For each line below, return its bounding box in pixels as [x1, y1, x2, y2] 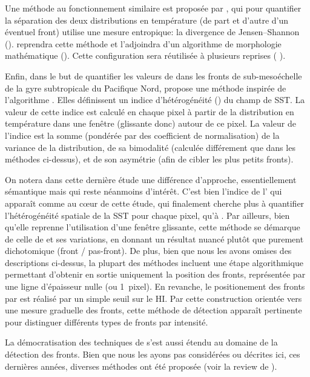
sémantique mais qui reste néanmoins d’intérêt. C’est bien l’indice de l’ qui [5, 185, 282, 198]
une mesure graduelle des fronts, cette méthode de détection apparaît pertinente [5, 304, 302, 316]
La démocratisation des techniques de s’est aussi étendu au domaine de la [5, 336, 278, 349]
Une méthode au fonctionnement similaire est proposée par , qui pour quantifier [5, 2, 302, 14]
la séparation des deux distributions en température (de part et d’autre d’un [5, 13, 289, 26]
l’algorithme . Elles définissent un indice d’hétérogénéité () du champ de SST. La [5, 93, 305, 106]
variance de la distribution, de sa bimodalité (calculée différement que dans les [5, 141, 295, 153]
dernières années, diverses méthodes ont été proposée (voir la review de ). [5, 359, 277, 372]
